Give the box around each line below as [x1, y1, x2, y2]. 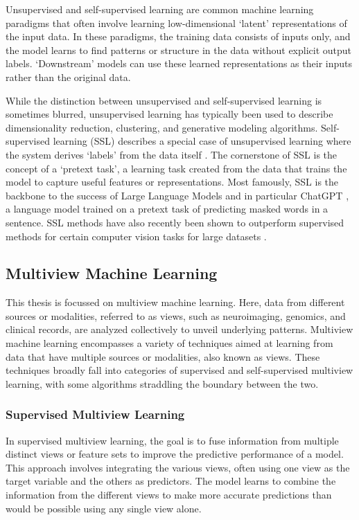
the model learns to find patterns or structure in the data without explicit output [6, 42, 352, 57]
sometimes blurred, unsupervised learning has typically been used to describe [6, 107, 333, 121]
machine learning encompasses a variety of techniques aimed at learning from [6, 336, 333, 350]
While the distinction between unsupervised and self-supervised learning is [6, 93, 322, 107]
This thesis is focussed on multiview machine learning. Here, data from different [6, 295, 345, 310]
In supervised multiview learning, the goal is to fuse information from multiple [6, 433, 339, 447]
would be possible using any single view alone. [6, 501, 202, 515]
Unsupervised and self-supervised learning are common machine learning [6, 2, 314, 16]
